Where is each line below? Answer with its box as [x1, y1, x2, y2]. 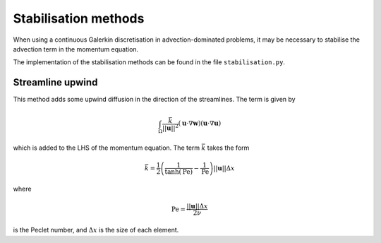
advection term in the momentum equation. [13, 45, 139, 53]
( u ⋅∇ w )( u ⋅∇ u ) [178, 119, 222, 127]
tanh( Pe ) [164, 168, 193, 176]
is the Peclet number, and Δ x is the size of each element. [13, 226, 179, 235]
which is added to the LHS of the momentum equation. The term [13, 143, 200, 152]
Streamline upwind [13, 76, 98, 88]
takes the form [207, 143, 250, 152]
